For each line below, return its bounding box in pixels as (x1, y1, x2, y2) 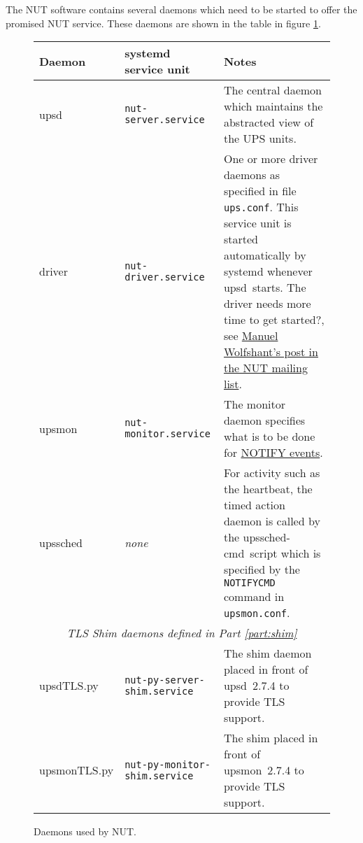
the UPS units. (223, 130, 297, 147)
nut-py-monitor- (124, 758, 211, 770)
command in (223, 588, 285, 605)
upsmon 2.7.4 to (223, 762, 304, 779)
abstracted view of (223, 114, 314, 131)
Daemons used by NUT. (34, 824, 136, 839)
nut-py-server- (124, 674, 205, 686)
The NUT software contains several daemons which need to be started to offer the (6, 2, 357, 16)
